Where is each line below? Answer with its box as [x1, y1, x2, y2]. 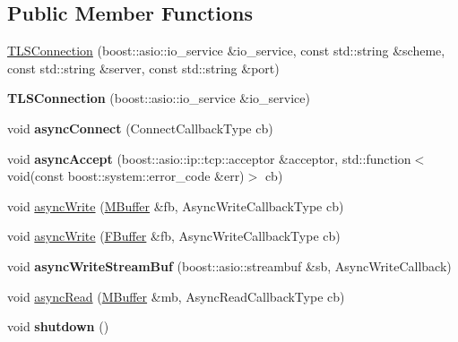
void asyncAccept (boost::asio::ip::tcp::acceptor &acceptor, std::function [7, 149, 411, 167]
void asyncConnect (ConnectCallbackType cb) [7, 118, 273, 137]
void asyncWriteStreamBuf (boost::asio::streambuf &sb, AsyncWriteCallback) [7, 256, 452, 275]
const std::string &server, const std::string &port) [7, 58, 280, 77]
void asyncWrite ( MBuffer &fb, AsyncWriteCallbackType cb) [7, 196, 344, 215]
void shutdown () [7, 317, 109, 336]
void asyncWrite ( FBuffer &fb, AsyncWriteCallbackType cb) [7, 227, 341, 245]
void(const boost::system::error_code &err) [7, 167, 245, 185]
